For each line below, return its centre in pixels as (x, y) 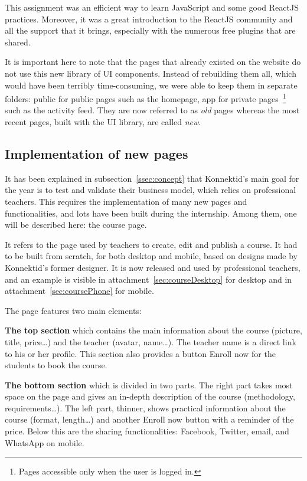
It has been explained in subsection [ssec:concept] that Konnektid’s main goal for (152, 178)
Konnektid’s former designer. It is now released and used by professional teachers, (153, 267)
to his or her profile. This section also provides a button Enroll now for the (140, 353)
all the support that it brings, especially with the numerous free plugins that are (150, 30)
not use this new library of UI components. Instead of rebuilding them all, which (151, 73)
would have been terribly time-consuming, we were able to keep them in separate (151, 85)
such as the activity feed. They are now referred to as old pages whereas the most (152, 110)
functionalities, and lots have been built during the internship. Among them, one (151, 213)
